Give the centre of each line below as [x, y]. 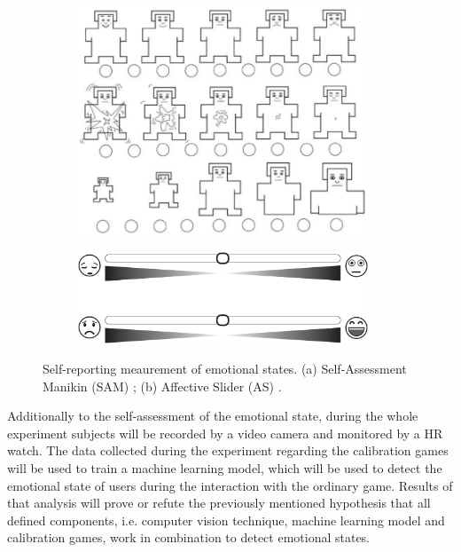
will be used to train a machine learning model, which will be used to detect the [225, 467]
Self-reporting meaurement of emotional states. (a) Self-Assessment [225, 368]
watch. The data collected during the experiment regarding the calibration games [228, 450]
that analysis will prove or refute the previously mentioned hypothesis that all [219, 503]
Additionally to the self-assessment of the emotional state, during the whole [213, 416]
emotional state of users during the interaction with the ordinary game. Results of [230, 485]
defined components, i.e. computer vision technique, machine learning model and [226, 520]
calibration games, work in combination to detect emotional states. [189, 537]
